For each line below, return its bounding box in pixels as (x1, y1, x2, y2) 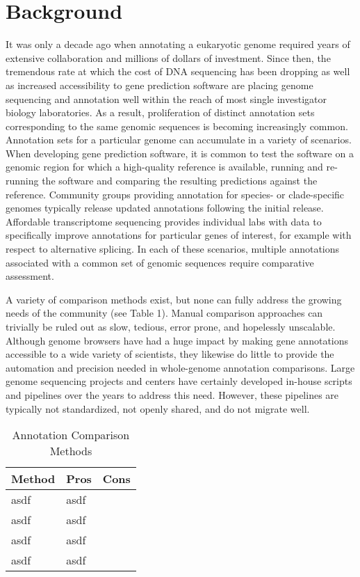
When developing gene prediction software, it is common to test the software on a (6, 145, 354, 160)
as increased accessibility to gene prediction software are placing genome (6, 77, 313, 92)
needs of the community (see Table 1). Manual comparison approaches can (6, 306, 323, 320)
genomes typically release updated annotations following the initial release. (6, 200, 324, 215)
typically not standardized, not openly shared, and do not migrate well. (6, 401, 310, 416)
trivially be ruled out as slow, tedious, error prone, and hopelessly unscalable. (6, 319, 336, 333)
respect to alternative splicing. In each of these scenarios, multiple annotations (6, 242, 340, 256)
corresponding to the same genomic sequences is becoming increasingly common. (6, 118, 348, 133)
